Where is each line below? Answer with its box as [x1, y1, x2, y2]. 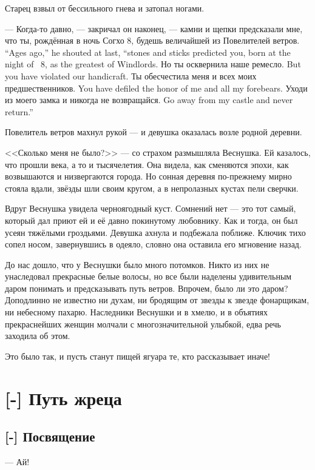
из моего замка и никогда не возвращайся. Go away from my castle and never [5, 93, 293, 106]
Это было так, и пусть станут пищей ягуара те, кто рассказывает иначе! [5, 349, 271, 362]
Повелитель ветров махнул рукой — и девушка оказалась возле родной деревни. [5, 126, 302, 138]
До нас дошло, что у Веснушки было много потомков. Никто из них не [5, 258, 269, 270]
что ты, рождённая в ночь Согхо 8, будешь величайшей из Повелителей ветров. [5, 34, 300, 47]
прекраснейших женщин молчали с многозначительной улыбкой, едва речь [5, 317, 281, 330]
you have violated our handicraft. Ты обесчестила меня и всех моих [5, 69, 257, 82]
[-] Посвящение [5, 427, 95, 446]
